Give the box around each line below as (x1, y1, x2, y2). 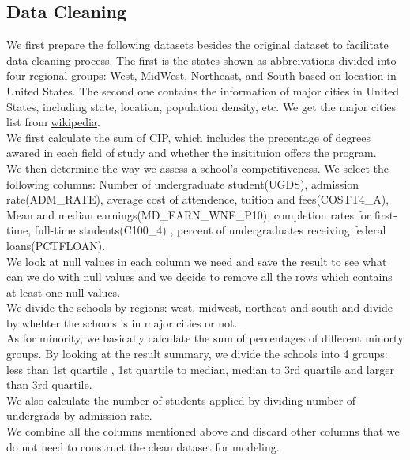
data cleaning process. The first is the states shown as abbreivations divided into (6, 51, 397, 68)
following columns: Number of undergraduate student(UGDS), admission (6, 175, 359, 192)
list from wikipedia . (6, 114, 100, 130)
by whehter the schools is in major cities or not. (6, 314, 238, 331)
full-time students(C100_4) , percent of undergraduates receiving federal (34, 222, 386, 238)
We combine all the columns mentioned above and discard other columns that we (6, 423, 400, 439)
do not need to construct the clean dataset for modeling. (6, 438, 280, 454)
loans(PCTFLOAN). (6, 237, 106, 253)
